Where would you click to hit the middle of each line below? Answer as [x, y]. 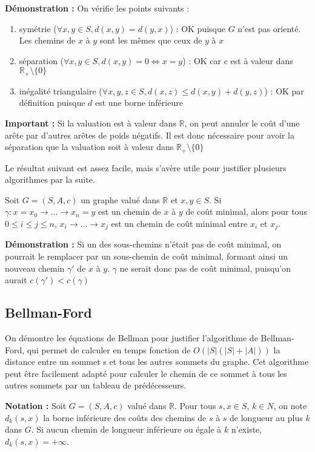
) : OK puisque [197, 28]
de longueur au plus [266, 417]
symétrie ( [38, 28]
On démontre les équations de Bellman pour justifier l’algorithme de [131, 338]
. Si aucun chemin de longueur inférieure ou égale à [126, 429]
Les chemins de [47, 40]
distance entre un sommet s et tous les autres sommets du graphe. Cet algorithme [157, 362]
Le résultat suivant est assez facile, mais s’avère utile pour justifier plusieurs [146, 167]
